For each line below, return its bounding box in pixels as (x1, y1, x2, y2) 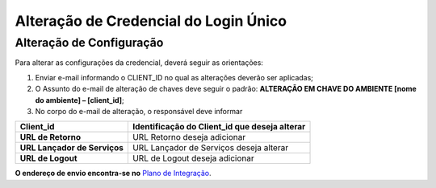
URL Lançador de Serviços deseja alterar (132, 142, 289, 153)
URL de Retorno (19, 132, 81, 143)
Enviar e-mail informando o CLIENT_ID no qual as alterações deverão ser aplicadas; (35, 72, 314, 82)
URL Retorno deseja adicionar (132, 132, 246, 143)
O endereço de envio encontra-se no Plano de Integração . (15, 169, 212, 178)
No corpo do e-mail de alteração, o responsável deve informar (35, 106, 243, 116)
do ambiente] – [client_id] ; (35, 95, 124, 104)
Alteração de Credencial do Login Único (15, 12, 287, 30)
